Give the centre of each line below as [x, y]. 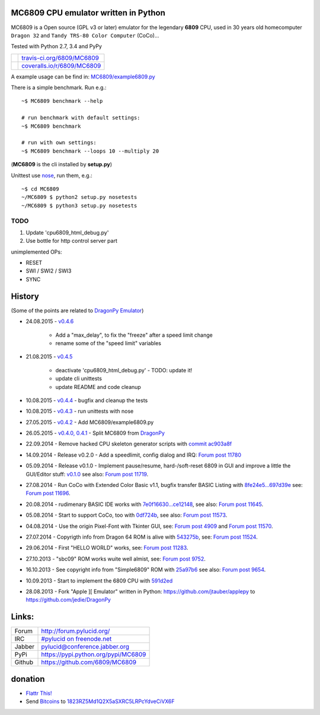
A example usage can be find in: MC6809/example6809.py [83, 77]
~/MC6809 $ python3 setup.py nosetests [79, 205]
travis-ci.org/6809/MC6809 [60, 58]
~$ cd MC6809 [40, 189]
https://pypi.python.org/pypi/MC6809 [94, 654]
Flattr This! [39, 693]
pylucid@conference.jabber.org [85, 647]
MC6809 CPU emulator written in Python [88, 13]
